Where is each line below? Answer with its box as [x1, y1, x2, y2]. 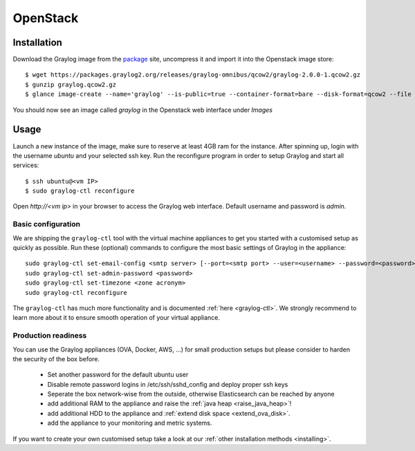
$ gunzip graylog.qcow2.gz [25, 80, 117, 88]
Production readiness [12, 331, 87, 340]
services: [12, 161, 39, 169]
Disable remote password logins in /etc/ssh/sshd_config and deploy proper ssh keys [47, 380, 288, 388]
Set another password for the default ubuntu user [47, 370, 189, 379]
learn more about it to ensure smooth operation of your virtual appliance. [12, 314, 221, 322]
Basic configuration [12, 220, 81, 229]
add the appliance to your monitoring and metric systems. [47, 419, 212, 428]
